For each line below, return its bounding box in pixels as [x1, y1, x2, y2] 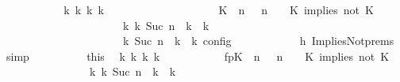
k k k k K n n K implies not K [63, 2, 374, 17]
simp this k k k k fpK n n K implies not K [6, 47, 390, 64]
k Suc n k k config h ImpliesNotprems [122, 32, 394, 49]
